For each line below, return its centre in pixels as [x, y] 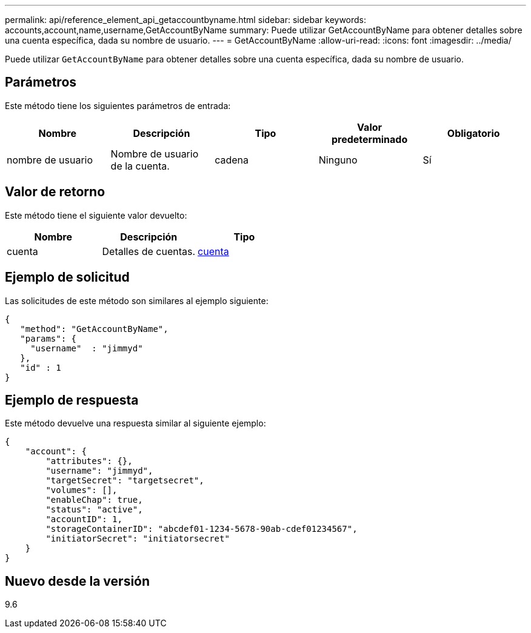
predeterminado [369, 139]
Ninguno [338, 160]
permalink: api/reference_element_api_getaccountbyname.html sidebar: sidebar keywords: [186, 20]
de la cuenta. [140, 166]
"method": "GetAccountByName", [94, 329]
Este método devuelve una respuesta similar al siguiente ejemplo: [135, 423]
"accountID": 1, [84, 519]
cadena [232, 160]
